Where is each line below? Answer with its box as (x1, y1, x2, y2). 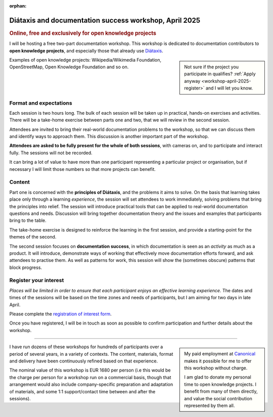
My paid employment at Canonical (184, 351, 255, 357)
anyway (184, 78, 201, 84)
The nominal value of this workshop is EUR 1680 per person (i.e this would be (9, 367, 171, 374)
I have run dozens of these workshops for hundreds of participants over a (9, 344, 163, 350)
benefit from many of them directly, (184, 388, 258, 394)
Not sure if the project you (184, 64, 239, 70)
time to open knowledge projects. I (184, 381, 256, 387)
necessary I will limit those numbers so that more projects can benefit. (9, 166, 156, 172)
